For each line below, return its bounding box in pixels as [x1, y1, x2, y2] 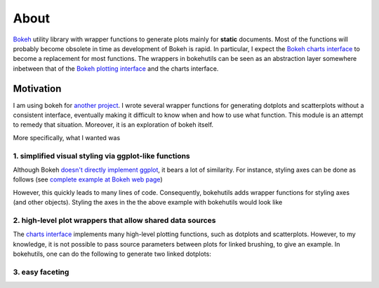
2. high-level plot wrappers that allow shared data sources [13, 215, 216, 225]
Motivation [13, 83, 62, 95]
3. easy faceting [13, 267, 69, 277]
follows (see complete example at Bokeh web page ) [13, 175, 163, 184]
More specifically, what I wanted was [13, 133, 121, 142]
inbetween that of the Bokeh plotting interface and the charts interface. [13, 64, 219, 73]
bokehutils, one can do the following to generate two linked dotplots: [13, 249, 212, 259]
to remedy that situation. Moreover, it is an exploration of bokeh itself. [13, 121, 214, 129]
